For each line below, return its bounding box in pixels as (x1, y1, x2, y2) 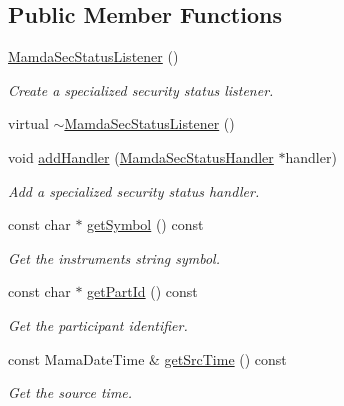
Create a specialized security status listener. (8, 79, 274, 100)
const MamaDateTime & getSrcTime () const (8, 348, 287, 369)
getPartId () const (87, 281, 198, 302)
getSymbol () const (87, 214, 204, 235)
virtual (8, 113, 49, 134)
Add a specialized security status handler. (8, 180, 260, 201)
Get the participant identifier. (8, 314, 188, 335)
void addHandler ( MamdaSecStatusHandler (8, 146, 274, 167)
